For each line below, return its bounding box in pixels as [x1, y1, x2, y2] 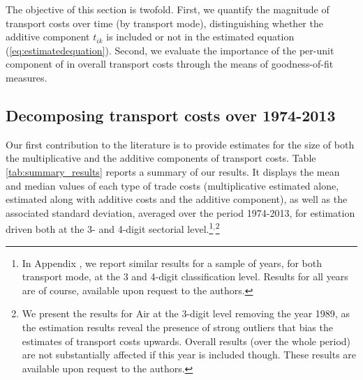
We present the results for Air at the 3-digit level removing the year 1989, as [22, 306, 350, 321]
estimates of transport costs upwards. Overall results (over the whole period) [22, 333, 351, 348]
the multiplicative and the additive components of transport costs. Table [6, 151, 316, 165]
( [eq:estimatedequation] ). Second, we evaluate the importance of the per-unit [6, 43, 334, 57]
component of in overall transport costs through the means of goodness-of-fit [6, 56, 334, 71]
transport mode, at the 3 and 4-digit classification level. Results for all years [22, 269, 348, 284]
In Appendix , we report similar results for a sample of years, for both [22, 255, 323, 270]
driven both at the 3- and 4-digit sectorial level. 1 [6, 220, 214, 236]
